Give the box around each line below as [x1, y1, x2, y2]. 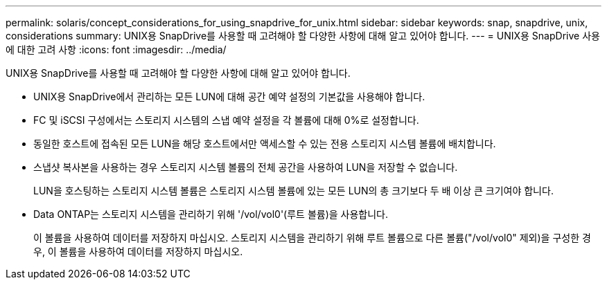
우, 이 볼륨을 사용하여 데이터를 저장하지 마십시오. [33, 246, 243, 257]
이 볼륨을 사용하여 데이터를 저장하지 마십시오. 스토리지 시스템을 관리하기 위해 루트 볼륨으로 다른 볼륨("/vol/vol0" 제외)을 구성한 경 [33, 232, 591, 243]
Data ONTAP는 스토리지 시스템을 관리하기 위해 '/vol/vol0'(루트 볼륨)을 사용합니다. [33, 208, 388, 220]
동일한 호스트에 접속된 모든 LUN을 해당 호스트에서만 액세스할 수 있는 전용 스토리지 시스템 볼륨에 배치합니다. [33, 138, 496, 149]
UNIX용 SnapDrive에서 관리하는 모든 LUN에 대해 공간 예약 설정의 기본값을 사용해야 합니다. [33, 91, 425, 102]
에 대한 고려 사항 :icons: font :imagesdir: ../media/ [6, 44, 227, 55]
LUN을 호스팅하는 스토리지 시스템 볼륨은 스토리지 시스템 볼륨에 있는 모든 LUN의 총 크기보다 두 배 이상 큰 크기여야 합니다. [33, 185, 554, 196]
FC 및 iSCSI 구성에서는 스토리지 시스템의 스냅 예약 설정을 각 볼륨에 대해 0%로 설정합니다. [33, 114, 419, 126]
